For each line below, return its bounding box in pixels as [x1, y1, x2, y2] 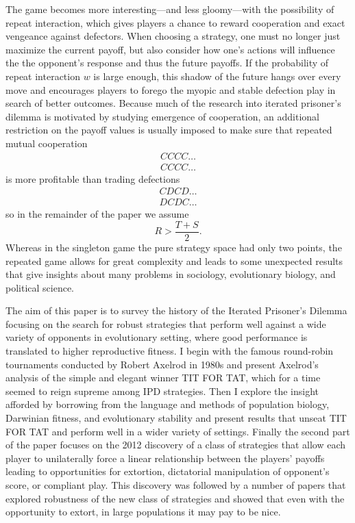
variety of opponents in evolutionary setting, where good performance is [5, 330, 308, 344]
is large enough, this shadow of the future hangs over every [93, 68, 341, 83]
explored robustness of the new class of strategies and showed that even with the [5, 491, 345, 505]
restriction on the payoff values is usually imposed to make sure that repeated [5, 123, 332, 137]
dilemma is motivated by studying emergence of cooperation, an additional [5, 109, 319, 123]
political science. [5, 280, 75, 294]
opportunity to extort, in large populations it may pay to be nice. [5, 505, 281, 519]
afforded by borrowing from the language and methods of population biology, [5, 397, 330, 411]
